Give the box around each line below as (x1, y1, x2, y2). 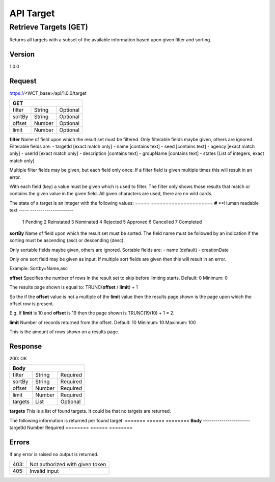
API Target (9, 8, 55, 19)
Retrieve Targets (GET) (9, 22, 89, 32)
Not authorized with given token (30, 461, 106, 468)
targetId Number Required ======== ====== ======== (9, 424, 133, 431)
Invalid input (30, 467, 59, 474)
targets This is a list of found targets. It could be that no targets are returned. (9, 408, 171, 414)
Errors (9, 438, 30, 447)
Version (9, 50, 35, 59)
